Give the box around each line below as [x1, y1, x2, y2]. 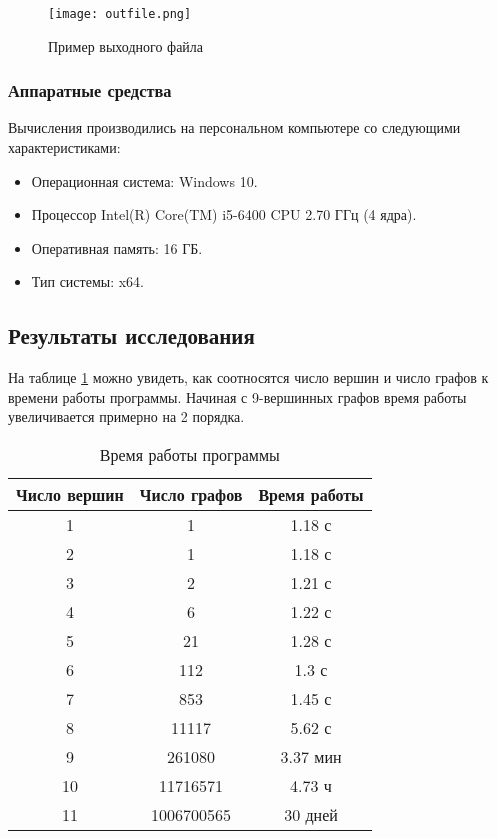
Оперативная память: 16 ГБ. [31, 237, 203, 258]
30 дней [284, 803, 338, 827]
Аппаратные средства [8, 78, 172, 103]
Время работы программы [99, 443, 280, 467]
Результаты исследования [8, 320, 255, 351]
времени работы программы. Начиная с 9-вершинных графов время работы [8, 386, 467, 407]
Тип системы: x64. [31, 271, 145, 292]
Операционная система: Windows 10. [31, 170, 258, 191]
